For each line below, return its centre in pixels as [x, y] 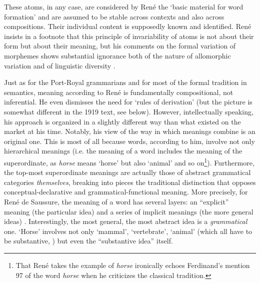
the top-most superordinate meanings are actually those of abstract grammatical [127, 172]
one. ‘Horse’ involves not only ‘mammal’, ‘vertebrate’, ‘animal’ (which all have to [128, 231]
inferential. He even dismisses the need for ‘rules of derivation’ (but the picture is [128, 102]
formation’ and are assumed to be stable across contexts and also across [114, 16]
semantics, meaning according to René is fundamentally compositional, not [119, 92]
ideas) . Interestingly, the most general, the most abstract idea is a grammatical [126, 221]
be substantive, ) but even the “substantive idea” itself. [88, 241]
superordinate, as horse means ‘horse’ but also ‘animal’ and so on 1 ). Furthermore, [129, 161]
